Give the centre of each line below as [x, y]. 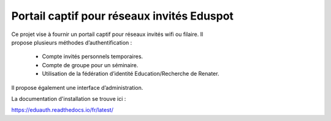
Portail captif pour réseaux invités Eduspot [123, 16]
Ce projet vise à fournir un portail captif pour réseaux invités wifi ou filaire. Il [107, 34]
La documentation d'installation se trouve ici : [69, 98]
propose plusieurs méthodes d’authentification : [72, 42]
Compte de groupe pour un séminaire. [90, 65]
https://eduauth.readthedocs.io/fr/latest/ [62, 110]
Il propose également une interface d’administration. [77, 87]
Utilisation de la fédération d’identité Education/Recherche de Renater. [131, 74]
